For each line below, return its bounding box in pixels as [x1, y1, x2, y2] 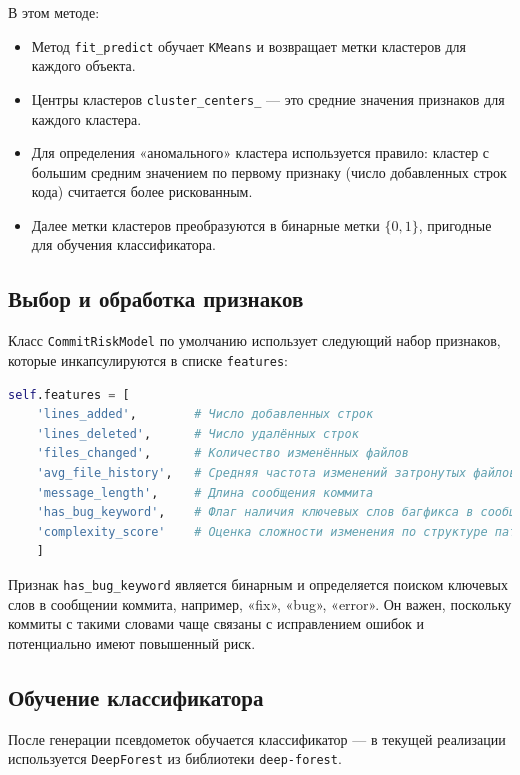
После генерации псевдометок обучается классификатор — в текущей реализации [8, 728, 506, 749]
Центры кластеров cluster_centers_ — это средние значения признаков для [31, 88, 505, 109]
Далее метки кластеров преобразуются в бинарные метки [31, 214, 380, 235]
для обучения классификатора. [31, 234, 216, 255]
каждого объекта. [31, 55, 136, 76]
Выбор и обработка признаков [8, 283, 304, 314]
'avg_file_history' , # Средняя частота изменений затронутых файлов [36, 465, 517, 480]
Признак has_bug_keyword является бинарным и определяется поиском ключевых [8, 573, 509, 594]
